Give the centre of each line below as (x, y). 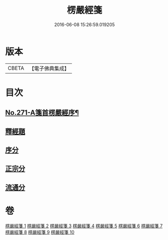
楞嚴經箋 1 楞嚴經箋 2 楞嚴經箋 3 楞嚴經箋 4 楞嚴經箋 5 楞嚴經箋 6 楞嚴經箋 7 (84, 226)
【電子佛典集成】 (49, 68)
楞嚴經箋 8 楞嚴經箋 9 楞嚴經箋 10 (40, 232)
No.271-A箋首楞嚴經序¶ (42, 113)
